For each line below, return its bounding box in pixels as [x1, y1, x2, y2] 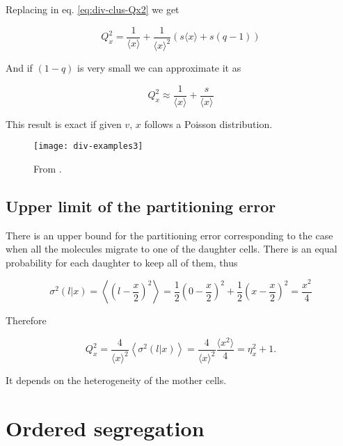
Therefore [6, 313, 47, 328]
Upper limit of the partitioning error [6, 195, 276, 216]
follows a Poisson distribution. [144, 116, 273, 131]
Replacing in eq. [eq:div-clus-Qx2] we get [6, 2, 180, 16]
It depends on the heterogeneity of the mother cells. [6, 373, 227, 388]
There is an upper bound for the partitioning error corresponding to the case [6, 228, 333, 242]
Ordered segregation [6, 413, 205, 442]
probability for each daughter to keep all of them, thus [6, 255, 238, 269]
